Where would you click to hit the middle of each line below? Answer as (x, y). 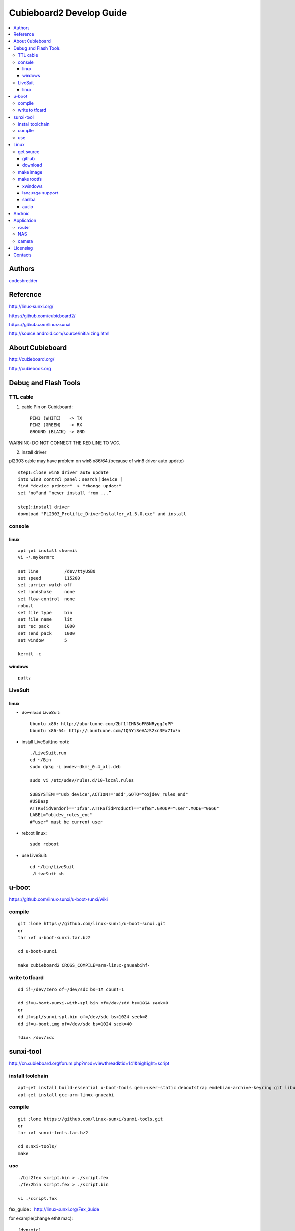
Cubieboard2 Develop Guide (68, 13)
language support (40, 193)
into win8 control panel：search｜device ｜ (71, 479)
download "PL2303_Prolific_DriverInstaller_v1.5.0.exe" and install (102, 514)
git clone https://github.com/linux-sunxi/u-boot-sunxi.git (92, 924)
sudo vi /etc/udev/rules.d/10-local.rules (82, 781)
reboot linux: (34, 833)
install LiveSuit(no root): (45, 742)
